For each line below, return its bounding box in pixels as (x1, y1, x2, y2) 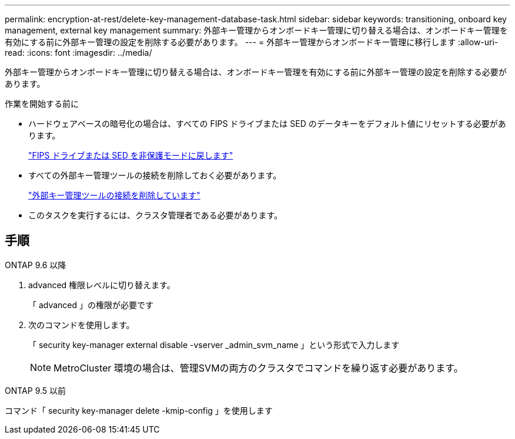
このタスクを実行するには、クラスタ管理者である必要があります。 (28, 210, 283, 220)
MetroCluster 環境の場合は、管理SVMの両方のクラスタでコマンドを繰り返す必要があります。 (53, 362, 463, 374)
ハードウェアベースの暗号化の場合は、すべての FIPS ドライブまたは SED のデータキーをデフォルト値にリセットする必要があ (28, 119, 506, 129)
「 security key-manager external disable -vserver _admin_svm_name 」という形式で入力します (28, 339, 400, 350)
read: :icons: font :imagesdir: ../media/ (5, 48, 152, 58)
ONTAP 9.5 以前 (5, 385, 66, 396)
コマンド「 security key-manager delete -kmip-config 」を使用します (5, 405, 273, 416)
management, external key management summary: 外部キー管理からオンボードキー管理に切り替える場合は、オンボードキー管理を (5, 25, 508, 35)
